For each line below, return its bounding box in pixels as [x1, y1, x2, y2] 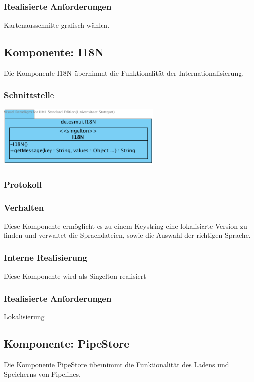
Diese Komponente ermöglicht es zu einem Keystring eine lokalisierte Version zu [4, 220, 247, 230]
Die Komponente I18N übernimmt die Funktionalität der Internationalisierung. [4, 68, 244, 78]
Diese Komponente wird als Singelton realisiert [4, 271, 146, 281]
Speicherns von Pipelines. [4, 369, 81, 379]
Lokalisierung [4, 311, 45, 322]
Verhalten [4, 201, 44, 213]
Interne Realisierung [4, 251, 87, 263]
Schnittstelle [4, 88, 54, 101]
